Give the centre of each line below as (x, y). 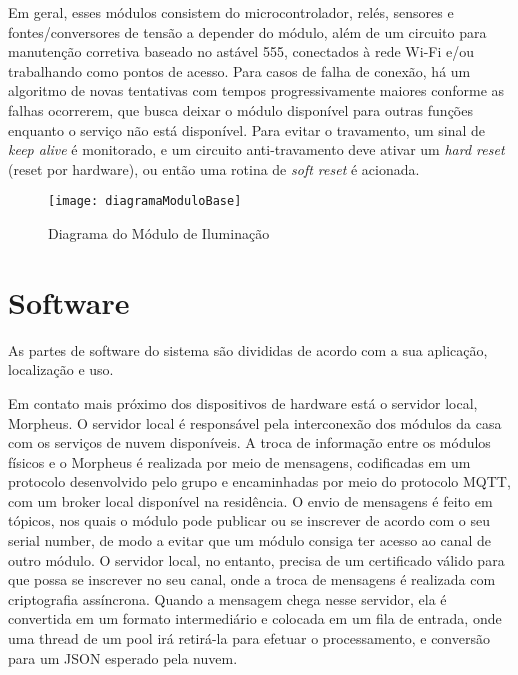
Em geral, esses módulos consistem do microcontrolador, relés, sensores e (231, 12)
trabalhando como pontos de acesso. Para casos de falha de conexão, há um (239, 70)
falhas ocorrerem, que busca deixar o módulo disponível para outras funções (240, 109)
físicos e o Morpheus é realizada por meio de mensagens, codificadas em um (239, 461)
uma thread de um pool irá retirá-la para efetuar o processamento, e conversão (249, 638)
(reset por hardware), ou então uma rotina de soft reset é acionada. (214, 168)
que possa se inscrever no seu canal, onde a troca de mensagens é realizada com (252, 579)
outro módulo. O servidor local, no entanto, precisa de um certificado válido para (256, 559)
